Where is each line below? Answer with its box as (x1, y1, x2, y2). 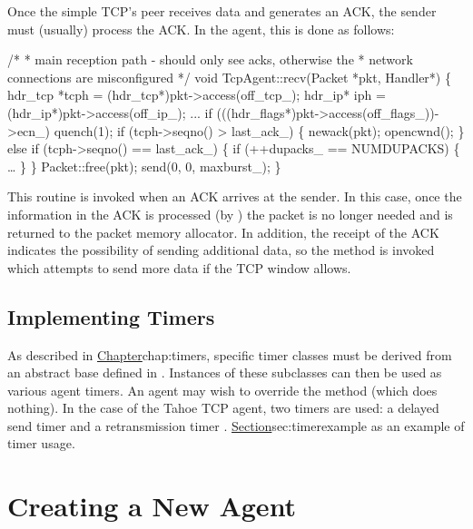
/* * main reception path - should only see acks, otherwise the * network (7, 50, 413, 69)
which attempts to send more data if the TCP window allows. (7, 258, 351, 277)
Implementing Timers (7, 302, 215, 330)
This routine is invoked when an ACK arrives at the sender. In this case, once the (7, 187, 462, 206)
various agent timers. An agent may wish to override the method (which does (7, 380, 438, 399)
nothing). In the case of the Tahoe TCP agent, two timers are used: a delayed (7, 398, 439, 417)
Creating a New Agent (7, 487, 297, 524)
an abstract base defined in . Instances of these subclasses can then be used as (7, 363, 442, 382)
